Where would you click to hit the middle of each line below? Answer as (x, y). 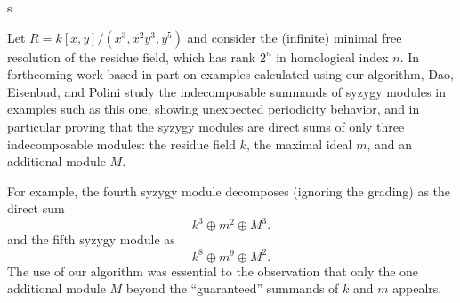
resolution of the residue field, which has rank (132, 56)
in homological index (332, 56)
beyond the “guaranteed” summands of (232, 288)
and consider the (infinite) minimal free (295, 37)
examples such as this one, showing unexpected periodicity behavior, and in (214, 109)
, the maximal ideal (299, 144)
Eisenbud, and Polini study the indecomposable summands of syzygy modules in (226, 91)
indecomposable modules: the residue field (121, 144)
